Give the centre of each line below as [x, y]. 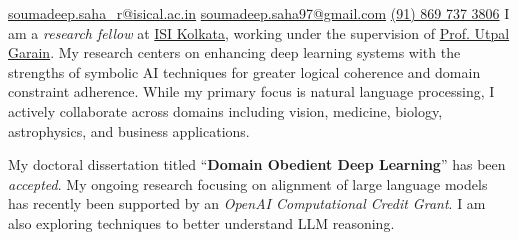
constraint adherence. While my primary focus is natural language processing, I [251, 91]
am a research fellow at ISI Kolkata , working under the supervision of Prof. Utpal [259, 32]
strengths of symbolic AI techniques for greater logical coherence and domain [244, 71]
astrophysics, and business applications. [129, 130]
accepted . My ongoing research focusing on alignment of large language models [248, 183]
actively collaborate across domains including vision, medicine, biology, [225, 110]
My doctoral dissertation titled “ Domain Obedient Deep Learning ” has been [257, 164]
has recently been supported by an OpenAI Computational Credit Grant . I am [247, 203]
